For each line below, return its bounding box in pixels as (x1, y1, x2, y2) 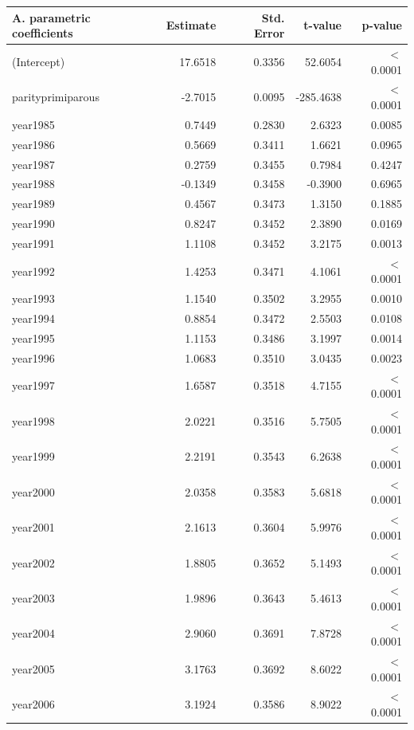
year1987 (12, 155, 55, 172)
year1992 (12, 262, 55, 279)
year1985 (12, 116, 55, 132)
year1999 (12, 448, 55, 465)
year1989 (12, 195, 55, 212)
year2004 (12, 625, 55, 642)
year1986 (12, 135, 55, 152)
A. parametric (12, 9, 91, 26)
